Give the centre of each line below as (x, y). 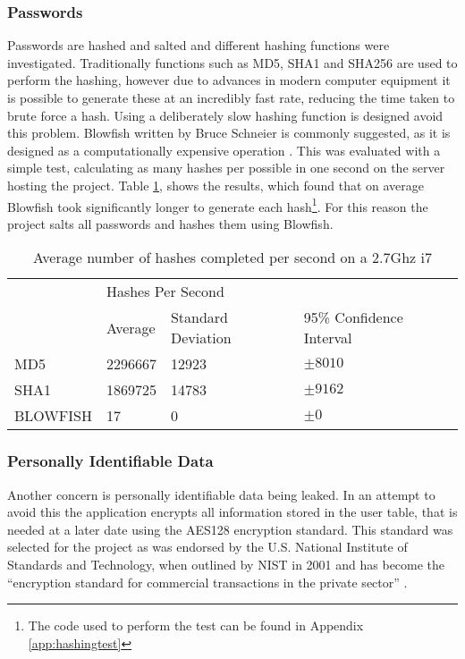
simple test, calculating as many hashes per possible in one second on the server (226, 168)
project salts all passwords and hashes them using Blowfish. (170, 223)
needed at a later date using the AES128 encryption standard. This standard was (230, 529)
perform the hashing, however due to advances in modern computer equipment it (229, 80)
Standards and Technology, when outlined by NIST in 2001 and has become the (226, 564)
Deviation (201, 338)
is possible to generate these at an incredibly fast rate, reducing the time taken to (231, 97)
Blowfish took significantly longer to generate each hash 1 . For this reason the (218, 205)
